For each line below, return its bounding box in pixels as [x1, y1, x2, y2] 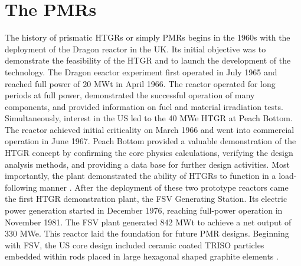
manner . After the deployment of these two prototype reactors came [40, 181, 289, 193]
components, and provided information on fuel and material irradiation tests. [5, 100, 283, 112]
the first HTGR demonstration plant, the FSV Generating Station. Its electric [5, 192, 287, 205]
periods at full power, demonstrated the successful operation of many [5, 89, 255, 101]
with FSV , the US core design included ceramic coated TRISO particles [5, 238, 264, 251]
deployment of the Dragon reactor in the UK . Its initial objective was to [5, 42, 266, 55]
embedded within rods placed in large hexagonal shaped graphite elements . [5, 250, 279, 262]
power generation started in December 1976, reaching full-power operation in [5, 204, 283, 217]
